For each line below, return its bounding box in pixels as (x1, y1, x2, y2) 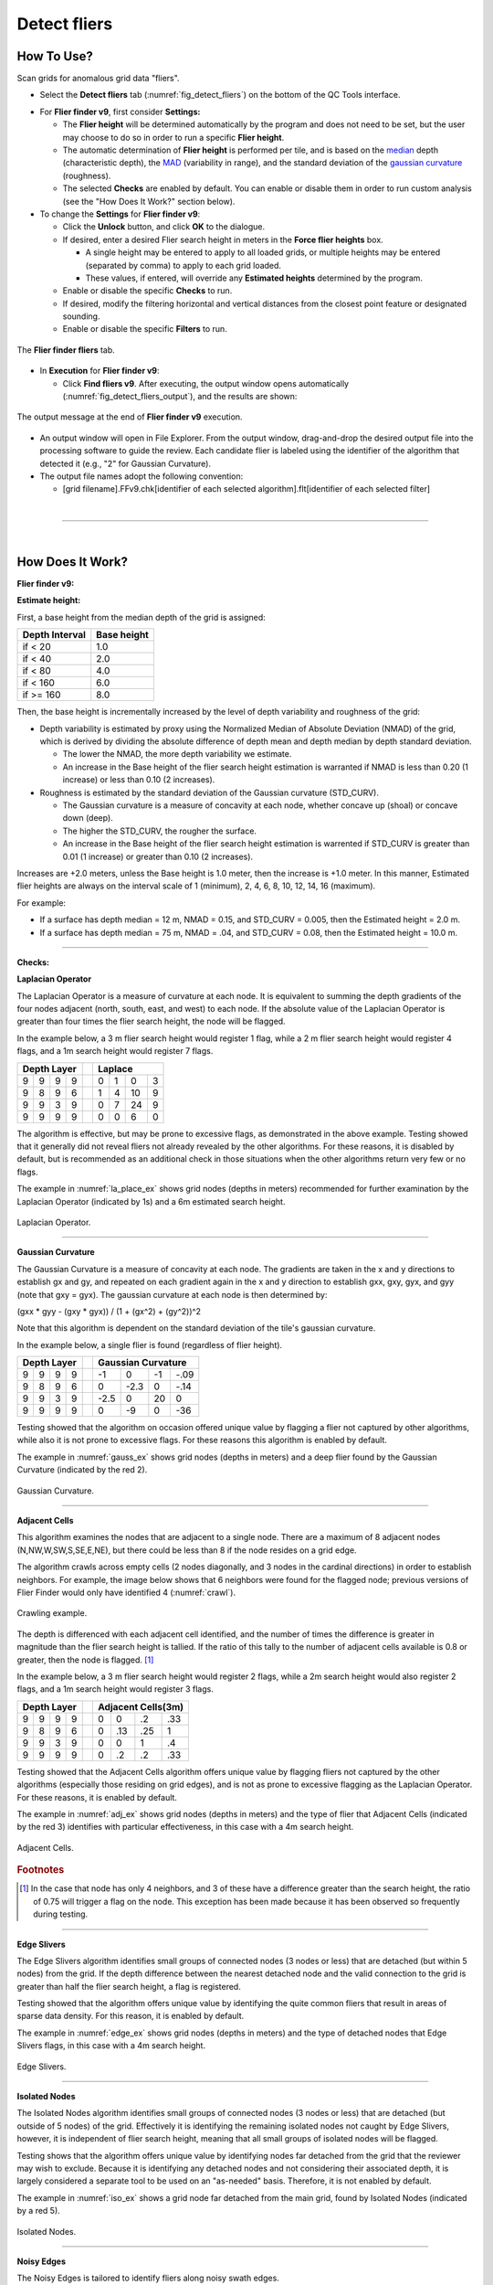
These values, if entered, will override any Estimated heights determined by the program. (85, 272, 424, 283)
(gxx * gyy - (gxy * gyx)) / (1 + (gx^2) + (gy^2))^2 (16, 1305, 201, 1316)
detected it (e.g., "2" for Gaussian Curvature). (39, 458, 212, 469)
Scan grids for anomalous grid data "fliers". (16, 73, 180, 84)
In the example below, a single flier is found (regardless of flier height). (16, 1339, 283, 1350)
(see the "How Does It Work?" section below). (62, 196, 236, 207)
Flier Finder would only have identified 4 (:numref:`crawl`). (16, 1587, 236, 1598)
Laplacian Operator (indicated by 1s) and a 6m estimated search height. (16, 1196, 286, 1206)
